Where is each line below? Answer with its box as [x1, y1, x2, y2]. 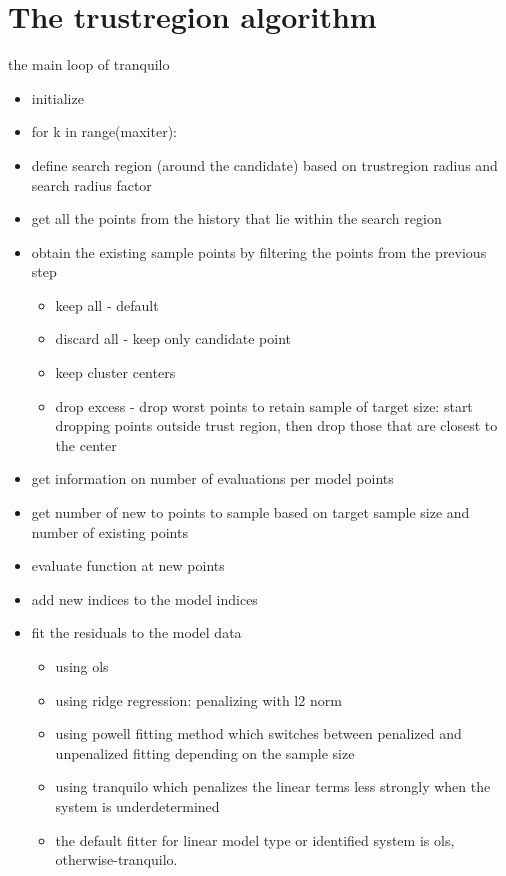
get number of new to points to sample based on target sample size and [31, 502, 470, 523]
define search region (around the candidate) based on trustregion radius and [31, 154, 498, 175]
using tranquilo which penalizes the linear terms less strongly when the [55, 776, 491, 797]
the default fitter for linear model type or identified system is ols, [55, 829, 455, 850]
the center [55, 434, 117, 455]
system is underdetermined [55, 795, 220, 816]
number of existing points [31, 521, 188, 542]
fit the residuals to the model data [31, 622, 242, 643]
